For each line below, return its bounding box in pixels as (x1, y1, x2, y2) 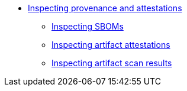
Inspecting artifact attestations (51, 40, 170, 50)
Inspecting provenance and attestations (28, 3, 182, 13)
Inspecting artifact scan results (51, 58, 172, 68)
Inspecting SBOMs (51, 21, 124, 31)
